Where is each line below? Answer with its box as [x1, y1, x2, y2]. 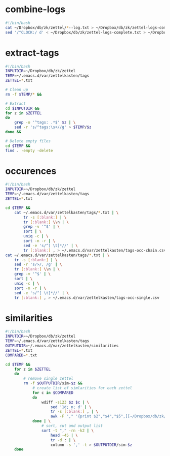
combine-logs [5, 4, 66, 15]
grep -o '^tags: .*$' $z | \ [14, 120, 76, 125]
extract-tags [5, 47, 59, 58]
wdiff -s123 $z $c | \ [41, 400, 90, 405]
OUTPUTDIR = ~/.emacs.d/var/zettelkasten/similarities [5, 343, 119, 348]
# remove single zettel [23, 376, 73, 381]
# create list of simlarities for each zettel [32, 385, 133, 390]
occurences [5, 165, 57, 176]
